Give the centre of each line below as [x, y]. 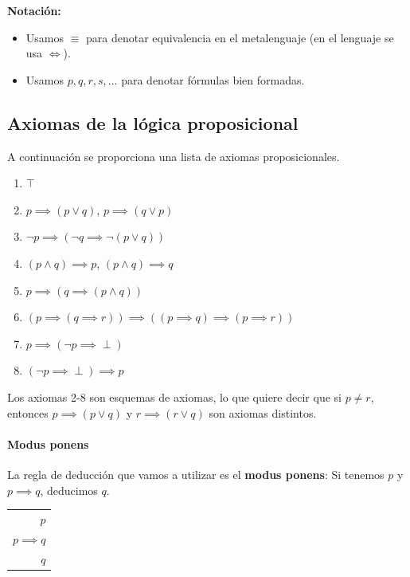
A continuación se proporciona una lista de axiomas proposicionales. [174, 156]
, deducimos [69, 490]
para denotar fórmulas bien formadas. [213, 79]
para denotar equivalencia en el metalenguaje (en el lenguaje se [240, 37]
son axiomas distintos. [263, 412]
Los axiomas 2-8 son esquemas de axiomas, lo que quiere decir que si [174, 396]
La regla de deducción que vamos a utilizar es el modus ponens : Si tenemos [196, 474]
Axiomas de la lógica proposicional [153, 122]
